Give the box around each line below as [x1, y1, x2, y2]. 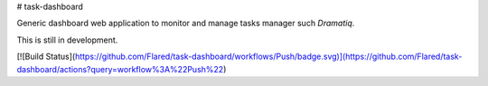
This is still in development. [16, 34, 118, 45]
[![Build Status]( [16, 51, 76, 62]
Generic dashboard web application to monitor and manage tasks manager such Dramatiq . [16, 18, 355, 29]
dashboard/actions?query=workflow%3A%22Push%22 [16, 63, 224, 74]
